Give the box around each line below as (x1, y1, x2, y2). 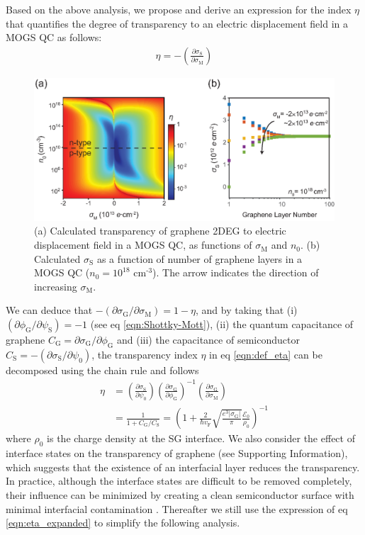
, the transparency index (91, 347, 198, 361)
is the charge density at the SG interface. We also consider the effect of (47, 431, 355, 446)
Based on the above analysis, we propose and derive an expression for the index (6, 2, 352, 16)
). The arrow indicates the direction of (152, 265, 319, 280)
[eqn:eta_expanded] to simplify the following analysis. (6, 515, 240, 530)
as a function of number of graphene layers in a (96, 251, 303, 266)
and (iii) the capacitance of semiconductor (116, 332, 300, 347)
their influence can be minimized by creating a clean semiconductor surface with (6, 488, 354, 502)
